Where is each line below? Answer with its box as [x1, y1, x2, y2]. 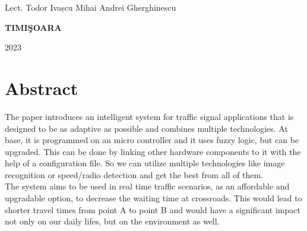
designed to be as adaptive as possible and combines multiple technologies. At [5, 122, 288, 134]
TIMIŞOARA [5, 21, 62, 33]
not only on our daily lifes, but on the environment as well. [5, 215, 220, 227]
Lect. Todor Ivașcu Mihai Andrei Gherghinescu [5, 1, 176, 13]
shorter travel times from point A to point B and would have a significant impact [5, 203, 300, 216]
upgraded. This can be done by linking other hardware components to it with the [5, 145, 301, 157]
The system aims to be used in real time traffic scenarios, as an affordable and [5, 180, 290, 192]
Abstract [5, 75, 78, 100]
